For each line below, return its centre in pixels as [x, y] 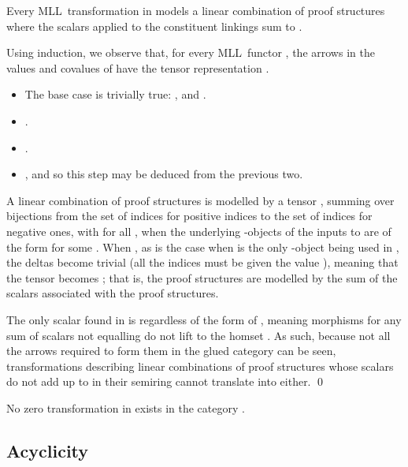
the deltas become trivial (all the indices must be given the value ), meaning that [202, 262]
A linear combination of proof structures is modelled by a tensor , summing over [200, 200]
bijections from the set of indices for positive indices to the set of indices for [189, 216]
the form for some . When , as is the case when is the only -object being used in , [203, 247]
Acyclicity [48, 450]
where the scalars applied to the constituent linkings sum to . [154, 26]
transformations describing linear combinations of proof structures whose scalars [200, 366]
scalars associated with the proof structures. [113, 293]
